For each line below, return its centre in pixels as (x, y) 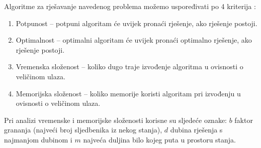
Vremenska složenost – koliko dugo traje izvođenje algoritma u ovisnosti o (129, 66)
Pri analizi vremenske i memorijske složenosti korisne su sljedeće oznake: (115, 120)
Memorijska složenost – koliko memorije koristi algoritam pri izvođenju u (128, 93)
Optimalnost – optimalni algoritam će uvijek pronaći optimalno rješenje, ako (134, 40)
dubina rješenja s (196, 130)
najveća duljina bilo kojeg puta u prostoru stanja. (160, 139)
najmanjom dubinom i (38, 139)
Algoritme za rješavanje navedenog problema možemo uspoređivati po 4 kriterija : (130, 6)
